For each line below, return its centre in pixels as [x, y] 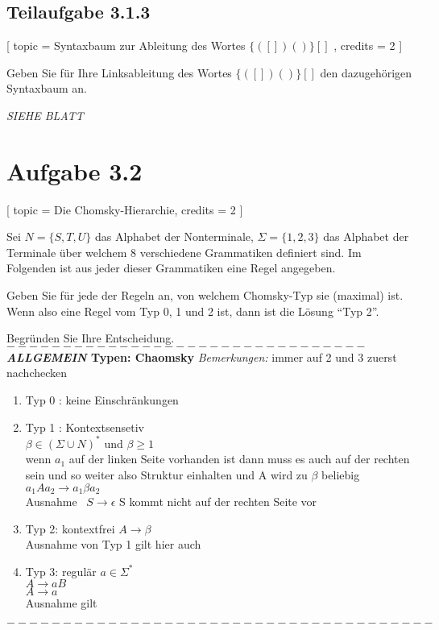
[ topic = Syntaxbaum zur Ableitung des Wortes [126, 46]
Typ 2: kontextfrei [70, 528]
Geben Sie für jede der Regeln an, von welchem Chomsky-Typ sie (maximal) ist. [205, 295]
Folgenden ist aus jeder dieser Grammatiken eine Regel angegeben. [171, 268]
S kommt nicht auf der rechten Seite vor [218, 501]
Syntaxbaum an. [47, 88]
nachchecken [37, 373]
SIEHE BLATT [45, 115]
